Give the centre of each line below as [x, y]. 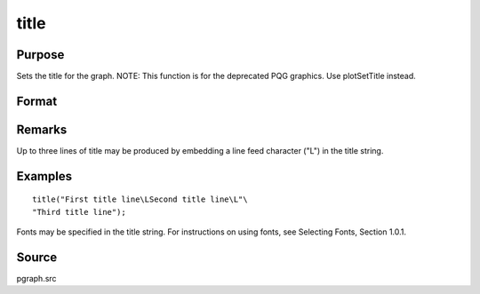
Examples [44, 176]
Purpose [40, 55]
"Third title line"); [79, 212]
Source [37, 257]
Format [37, 101]
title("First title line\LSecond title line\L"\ [140, 199]
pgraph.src [36, 279]
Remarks [42, 129]
